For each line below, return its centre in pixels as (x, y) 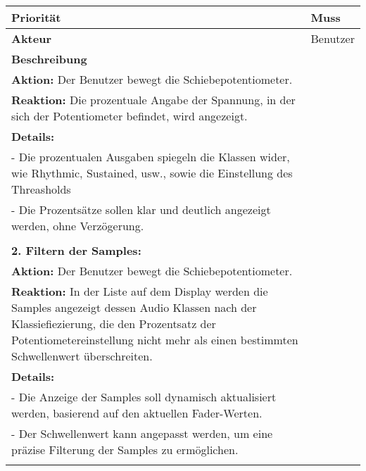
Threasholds (41, 189)
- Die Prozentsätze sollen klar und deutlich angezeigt (141, 209)
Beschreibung (49, 59)
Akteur (32, 38)
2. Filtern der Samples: (76, 250)
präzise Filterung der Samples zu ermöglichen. (125, 450)
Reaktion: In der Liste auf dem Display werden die (140, 291)
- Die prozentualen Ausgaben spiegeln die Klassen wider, (151, 157)
